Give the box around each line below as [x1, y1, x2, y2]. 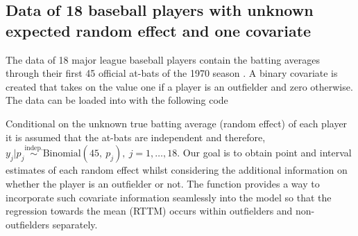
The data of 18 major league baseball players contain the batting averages [6, 52, 320, 66]
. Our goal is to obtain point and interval [177, 145, 352, 160]
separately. [52, 217, 98, 231]
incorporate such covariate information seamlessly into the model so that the [6, 190, 332, 204]
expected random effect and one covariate [6, 19, 312, 41]
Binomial [42, 149, 81, 159]
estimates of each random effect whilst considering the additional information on [6, 163, 348, 177]
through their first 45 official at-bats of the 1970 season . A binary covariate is [6, 66, 338, 80]
